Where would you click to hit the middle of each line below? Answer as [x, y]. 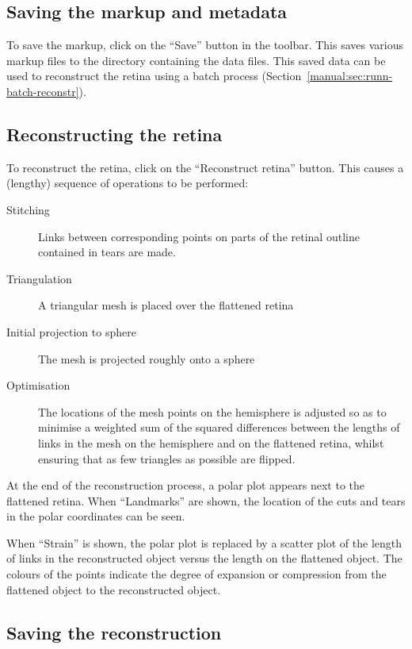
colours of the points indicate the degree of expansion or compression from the [196, 574]
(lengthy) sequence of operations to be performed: [128, 183]
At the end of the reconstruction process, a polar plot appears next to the [186, 485]
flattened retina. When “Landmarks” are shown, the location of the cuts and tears [206, 500]
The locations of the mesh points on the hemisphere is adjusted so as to [212, 411]
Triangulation [39, 278]
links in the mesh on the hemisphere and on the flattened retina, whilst [211, 442]
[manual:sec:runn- [350, 76]
